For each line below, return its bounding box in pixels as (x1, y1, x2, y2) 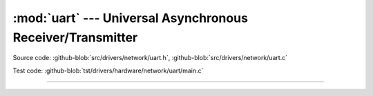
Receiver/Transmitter (12, 30, 138, 45)
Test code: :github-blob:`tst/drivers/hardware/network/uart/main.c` (12, 66, 204, 75)
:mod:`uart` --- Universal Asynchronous (12, 10, 249, 26)
